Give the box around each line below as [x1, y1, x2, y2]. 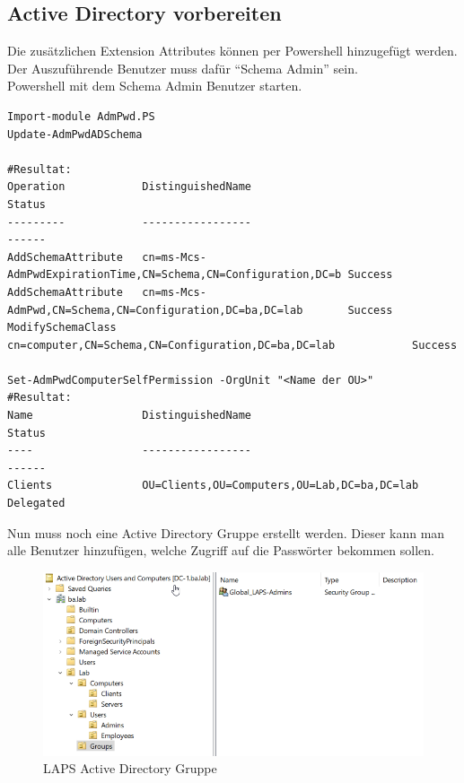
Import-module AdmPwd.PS [7, 109, 155, 123]
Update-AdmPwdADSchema [7, 127, 143, 141]
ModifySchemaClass [7, 321, 117, 335]
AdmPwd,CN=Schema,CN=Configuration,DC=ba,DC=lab [7, 303, 303, 317]
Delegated [7, 497, 66, 510]
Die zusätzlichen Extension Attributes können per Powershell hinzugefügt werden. [7, 41, 458, 60]
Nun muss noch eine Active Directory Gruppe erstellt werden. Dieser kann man [7, 523, 445, 542]
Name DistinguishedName [7, 409, 252, 422]
